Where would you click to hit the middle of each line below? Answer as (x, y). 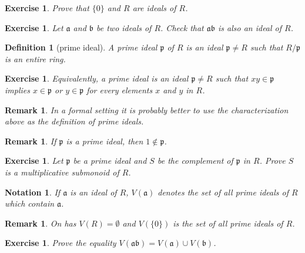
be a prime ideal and (110, 161)
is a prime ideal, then (105, 141)
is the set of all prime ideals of (228, 223)
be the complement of (195, 161)
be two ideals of (124, 27)
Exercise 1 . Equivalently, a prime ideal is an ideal (97, 78)
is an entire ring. (35, 58)
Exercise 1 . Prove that (47, 8)
